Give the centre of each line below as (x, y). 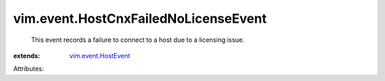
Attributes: (29, 69)
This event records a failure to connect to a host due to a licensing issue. (138, 40)
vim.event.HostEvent (100, 55)
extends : (27, 55)
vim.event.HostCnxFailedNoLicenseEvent (140, 18)
